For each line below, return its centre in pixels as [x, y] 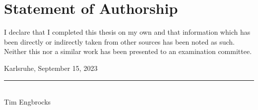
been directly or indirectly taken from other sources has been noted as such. [119, 41]
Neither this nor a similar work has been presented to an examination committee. [128, 51]
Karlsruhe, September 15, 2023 [51, 68]
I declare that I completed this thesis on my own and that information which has [127, 32]
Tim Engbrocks [28, 102]
